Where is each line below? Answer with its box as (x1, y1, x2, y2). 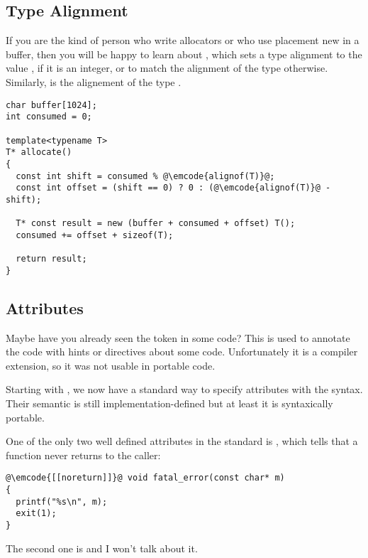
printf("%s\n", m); (16, 496, 108, 507)
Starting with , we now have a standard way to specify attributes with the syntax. (6, 382, 363, 397)
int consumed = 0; (6, 112, 92, 122)
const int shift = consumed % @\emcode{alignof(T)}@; (16, 171, 275, 181)
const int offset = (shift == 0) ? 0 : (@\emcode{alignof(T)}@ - (16, 183, 331, 193)
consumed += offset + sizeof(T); (16, 230, 174, 240)
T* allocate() (6, 147, 72, 158)
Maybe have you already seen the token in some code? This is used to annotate (6, 330, 350, 345)
